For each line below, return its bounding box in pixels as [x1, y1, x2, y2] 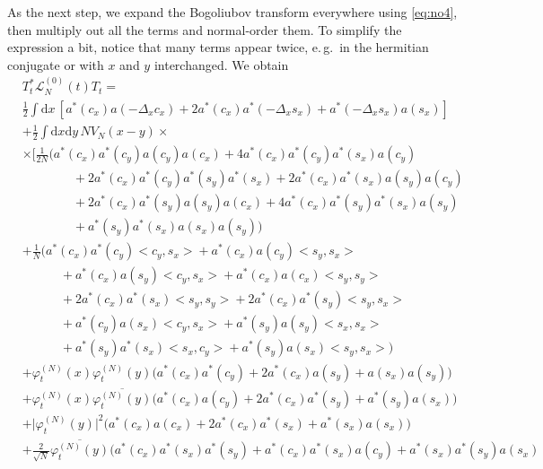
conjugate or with [7, 55, 104, 74]
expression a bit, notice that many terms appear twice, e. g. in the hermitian [7, 38, 429, 56]
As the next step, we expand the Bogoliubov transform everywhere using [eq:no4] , [7, 3, 458, 21]
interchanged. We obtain [153, 55, 289, 74]
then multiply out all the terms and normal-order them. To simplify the [7, 20, 402, 39]
